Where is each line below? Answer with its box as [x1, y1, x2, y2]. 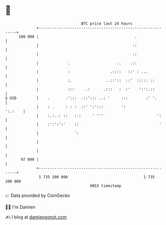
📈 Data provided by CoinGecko [5, 192, 70, 198]
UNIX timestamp [90, 183, 122, 188]
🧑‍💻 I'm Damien [5, 204, 36, 210]
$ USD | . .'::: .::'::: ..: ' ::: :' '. [5, 95, 157, 101]
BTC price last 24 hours [81, 21, 133, 26]
